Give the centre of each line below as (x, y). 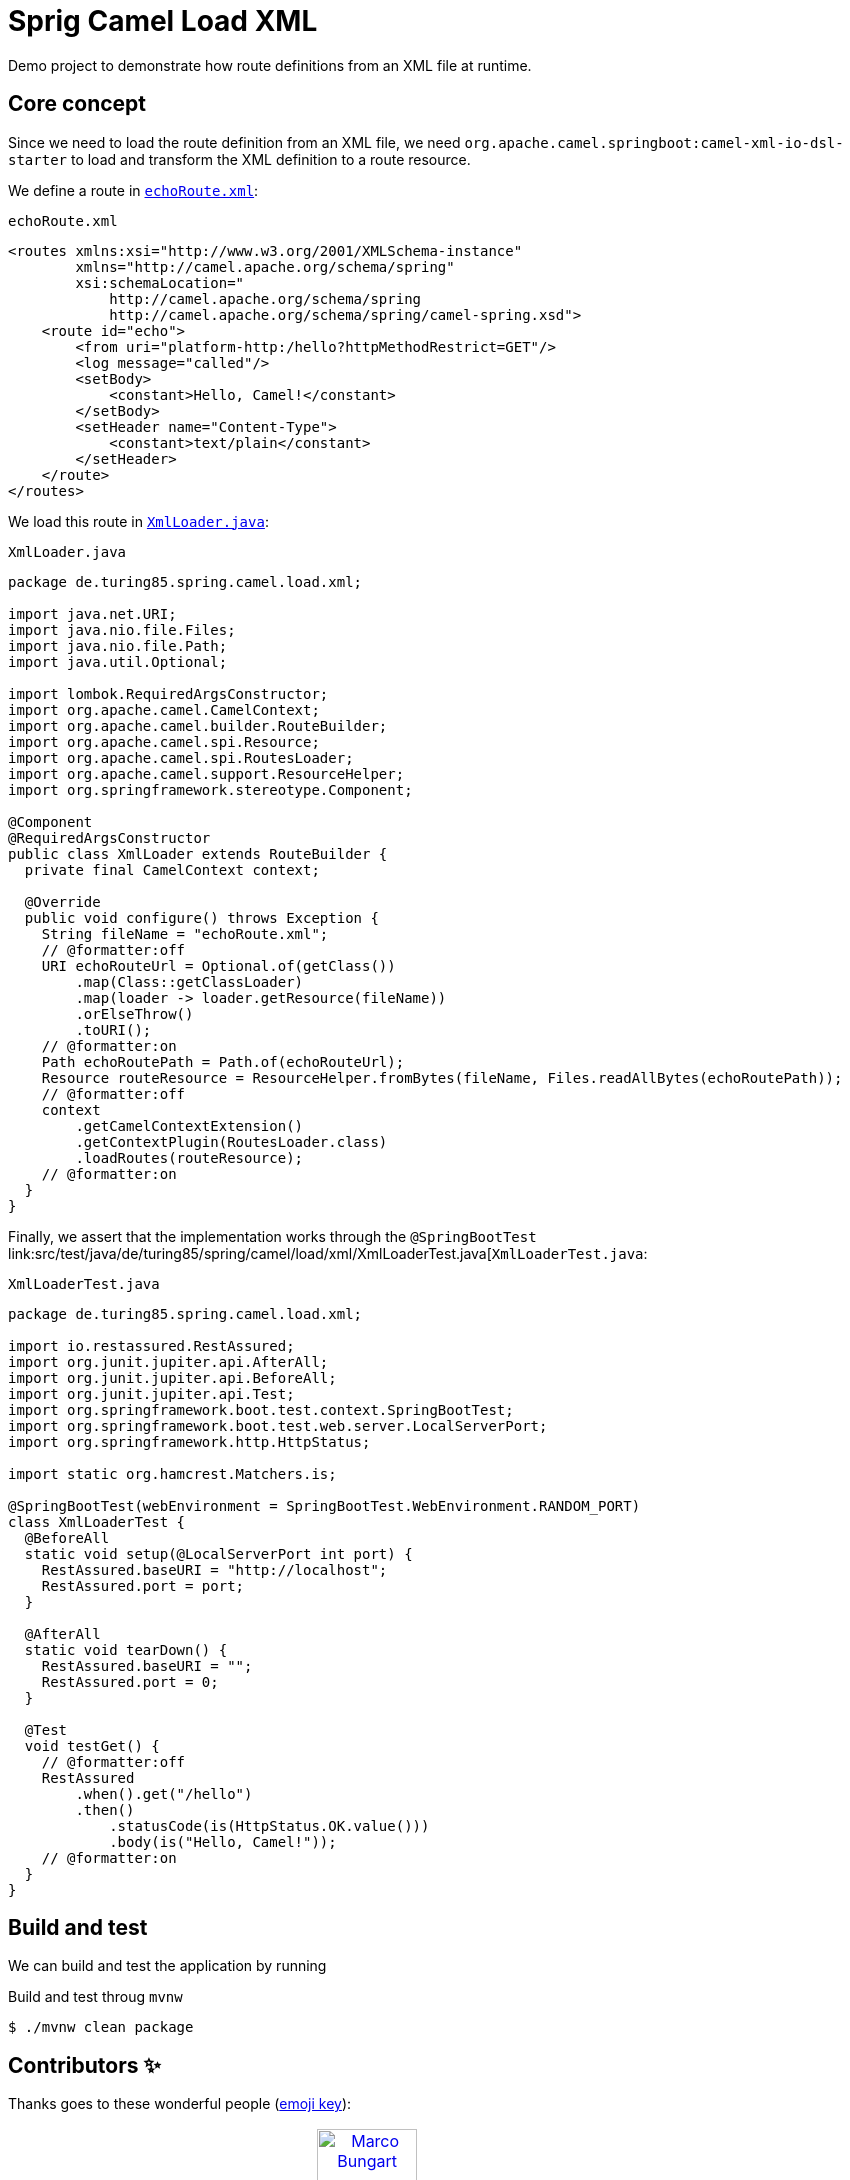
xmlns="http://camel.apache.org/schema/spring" (265, 266)
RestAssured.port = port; (143, 1585)
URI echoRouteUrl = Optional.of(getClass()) (218, 965)
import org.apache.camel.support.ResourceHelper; (206, 773)
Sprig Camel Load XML (163, 21)
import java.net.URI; (92, 613)
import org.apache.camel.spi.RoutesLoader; (181, 757)
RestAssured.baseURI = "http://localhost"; (214, 1569)
